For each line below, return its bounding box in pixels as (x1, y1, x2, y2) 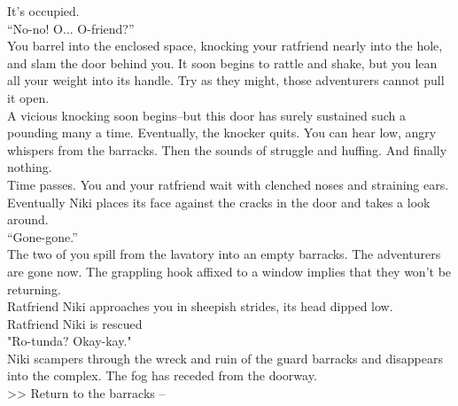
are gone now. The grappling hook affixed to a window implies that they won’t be (7, 262, 452, 280)
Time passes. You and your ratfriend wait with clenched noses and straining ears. (7, 175, 449, 193)
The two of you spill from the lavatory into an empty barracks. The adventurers (7, 245, 441, 263)
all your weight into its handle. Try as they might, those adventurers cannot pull (7, 71, 445, 90)
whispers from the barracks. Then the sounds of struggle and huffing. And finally (7, 140, 447, 159)
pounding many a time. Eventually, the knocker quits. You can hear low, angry (7, 123, 437, 142)
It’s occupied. (7, 2, 80, 20)
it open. (7, 88, 50, 106)
